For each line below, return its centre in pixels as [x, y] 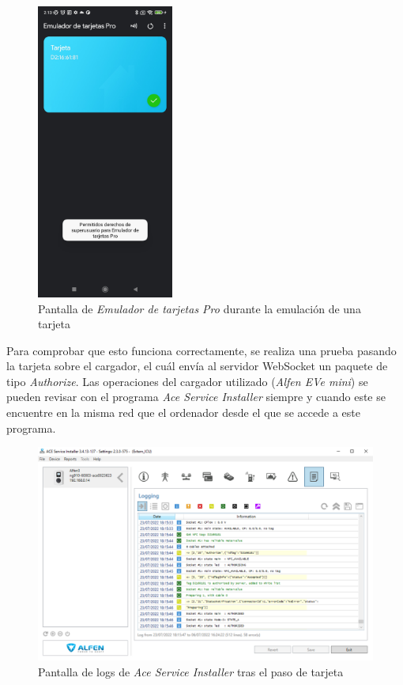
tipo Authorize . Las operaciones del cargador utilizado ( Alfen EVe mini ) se [187, 381]
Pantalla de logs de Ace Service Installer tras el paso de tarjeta [191, 671]
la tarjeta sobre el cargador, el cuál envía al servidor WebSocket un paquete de [197, 366]
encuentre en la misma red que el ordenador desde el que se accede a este [183, 413]
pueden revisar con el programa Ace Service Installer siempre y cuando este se [196, 397]
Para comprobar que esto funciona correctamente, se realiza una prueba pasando [201, 350]
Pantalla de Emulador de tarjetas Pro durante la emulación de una [200, 308]
